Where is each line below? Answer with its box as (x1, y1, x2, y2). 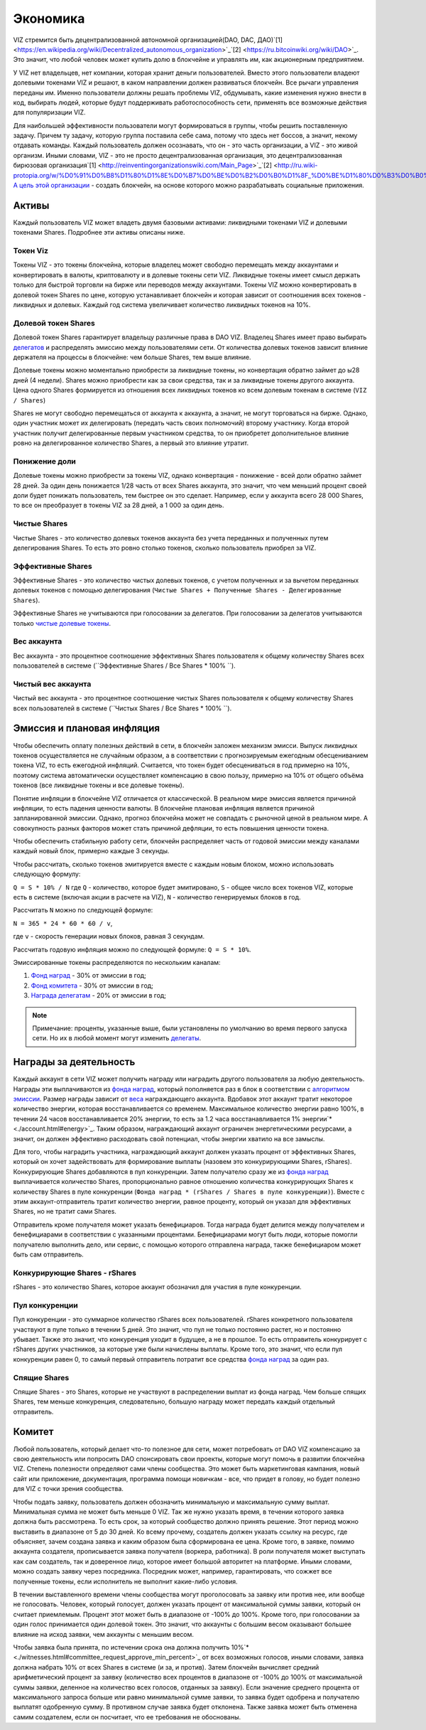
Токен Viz (13, 246, 49, 256)
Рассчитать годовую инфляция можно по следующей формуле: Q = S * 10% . (13, 945, 251, 954)
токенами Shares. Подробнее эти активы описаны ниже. (13, 228, 185, 237)
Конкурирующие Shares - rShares (13, 1268, 136, 1278)
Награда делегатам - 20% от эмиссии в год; (31, 991, 167, 1000)
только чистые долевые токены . (13, 619, 111, 627)
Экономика (13, 11, 85, 26)
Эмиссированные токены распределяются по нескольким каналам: (13, 959, 221, 966)
